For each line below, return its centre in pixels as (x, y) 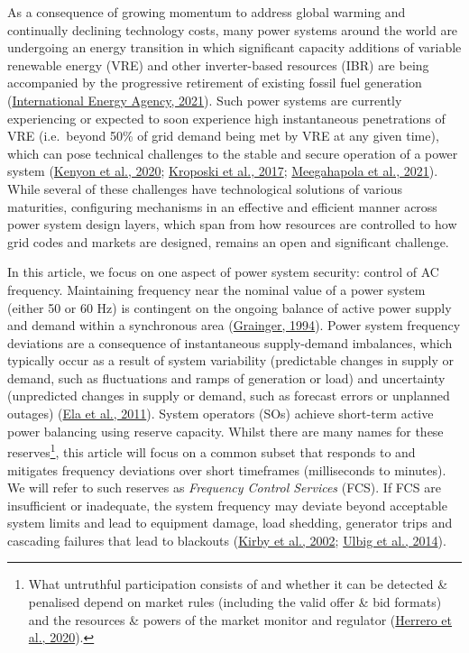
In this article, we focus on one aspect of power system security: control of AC (223, 272)
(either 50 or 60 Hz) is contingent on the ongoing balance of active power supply (230, 307)
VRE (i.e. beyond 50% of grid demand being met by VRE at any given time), (223, 136)
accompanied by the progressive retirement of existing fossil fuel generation (215, 83)
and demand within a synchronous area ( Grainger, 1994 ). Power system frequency (234, 325)
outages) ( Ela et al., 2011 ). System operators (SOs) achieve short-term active (221, 414)
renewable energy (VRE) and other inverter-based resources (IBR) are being (218, 64)
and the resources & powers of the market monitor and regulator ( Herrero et (240, 619)
